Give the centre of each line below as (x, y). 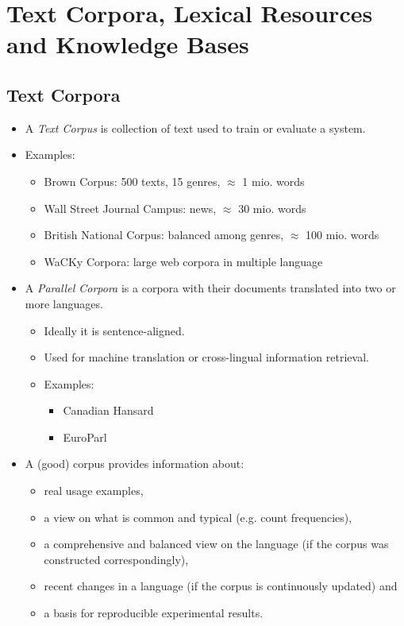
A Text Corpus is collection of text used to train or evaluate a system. (195, 128)
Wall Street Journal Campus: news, (130, 208)
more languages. (64, 303)
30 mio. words (272, 208)
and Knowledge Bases (128, 44)
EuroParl (85, 437)
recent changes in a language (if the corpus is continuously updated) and (221, 586)
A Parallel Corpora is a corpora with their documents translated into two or (210, 288)
